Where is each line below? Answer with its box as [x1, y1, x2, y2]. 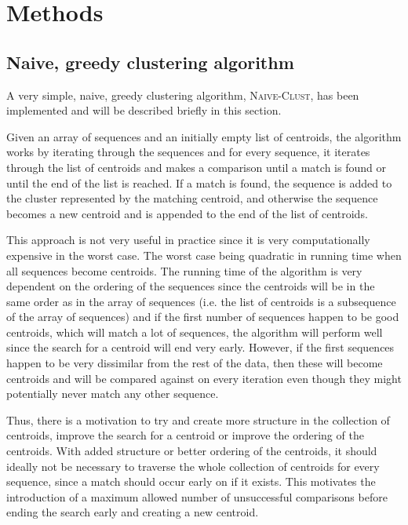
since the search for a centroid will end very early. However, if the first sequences [6, 339, 395, 355]
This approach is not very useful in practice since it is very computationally [6, 232, 370, 248]
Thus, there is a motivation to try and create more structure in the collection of [6, 411, 390, 428]
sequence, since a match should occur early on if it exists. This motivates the [6, 473, 376, 490]
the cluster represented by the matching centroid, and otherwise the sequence [6, 190, 378, 206]
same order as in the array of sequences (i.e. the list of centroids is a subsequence [6, 293, 396, 309]
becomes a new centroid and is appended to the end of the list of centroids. [6, 205, 368, 221]
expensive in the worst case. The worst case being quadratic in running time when [6, 246, 402, 263]
